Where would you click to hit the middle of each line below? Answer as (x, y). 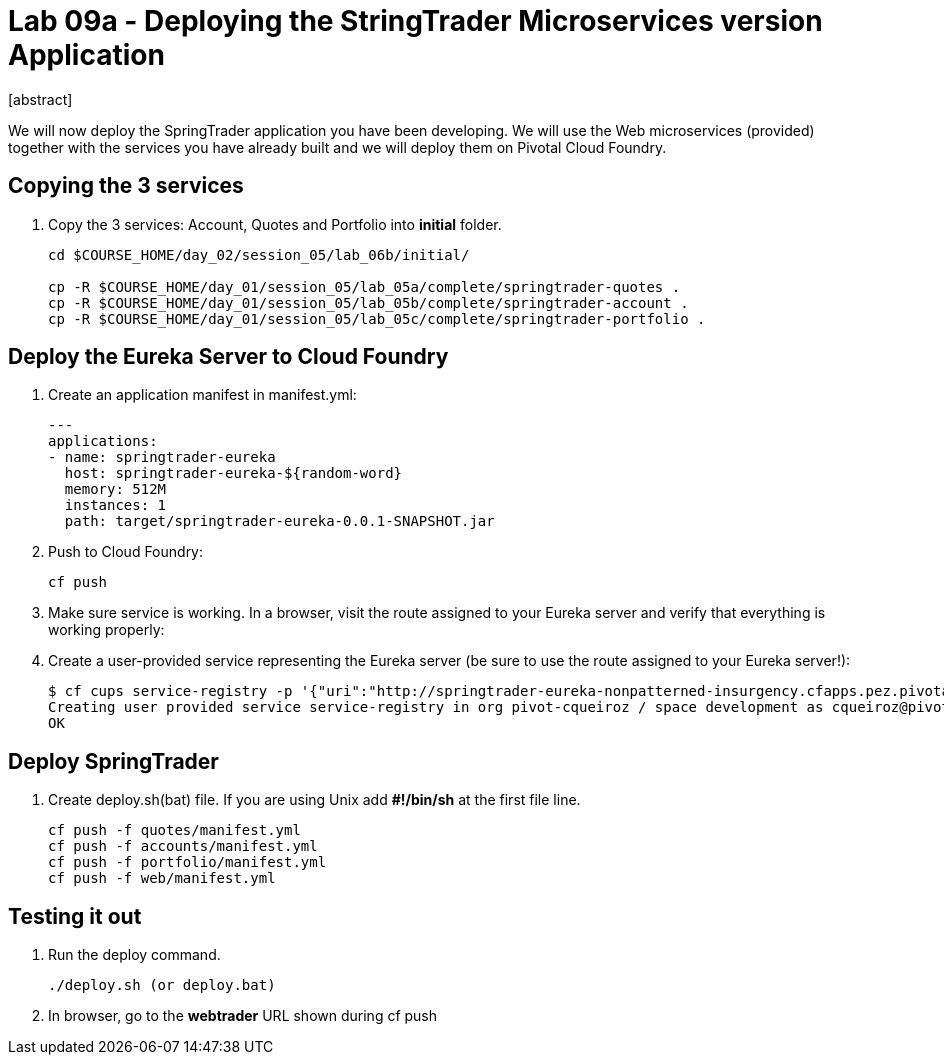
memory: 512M (115, 489)
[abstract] (40, 99)
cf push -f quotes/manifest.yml (174, 830)
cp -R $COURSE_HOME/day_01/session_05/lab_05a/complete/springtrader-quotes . (364, 286)
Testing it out (75, 916)
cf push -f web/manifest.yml (162, 878)
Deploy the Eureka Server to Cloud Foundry (228, 357)
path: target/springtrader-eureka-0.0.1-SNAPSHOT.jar (279, 521)
